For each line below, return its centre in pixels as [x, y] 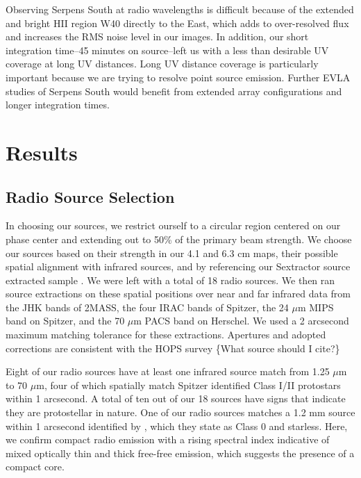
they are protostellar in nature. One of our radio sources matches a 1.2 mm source [180, 412]
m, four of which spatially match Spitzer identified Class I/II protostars [188, 385]
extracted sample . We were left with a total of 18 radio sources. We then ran [170, 280]
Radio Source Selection [90, 196]
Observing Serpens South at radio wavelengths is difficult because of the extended [180, 9]
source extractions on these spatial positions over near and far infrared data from [178, 294]
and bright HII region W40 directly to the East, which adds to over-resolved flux [177, 23]
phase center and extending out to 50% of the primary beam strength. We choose [179, 239]
